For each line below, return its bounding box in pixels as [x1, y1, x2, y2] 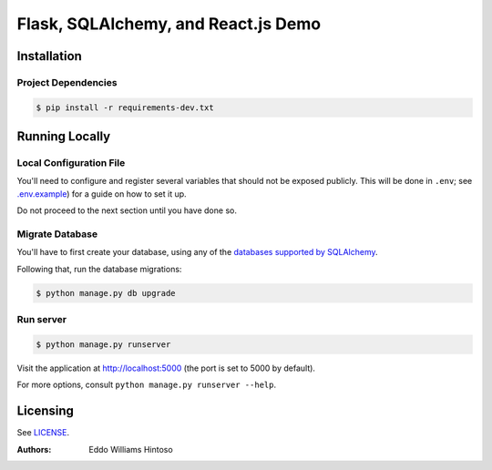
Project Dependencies [16, 76, 118, 88]
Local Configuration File [16, 157, 126, 169]
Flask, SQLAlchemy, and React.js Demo [16, 14, 322, 34]
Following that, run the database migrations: [16, 263, 182, 274]
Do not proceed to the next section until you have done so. [16, 205, 237, 216]
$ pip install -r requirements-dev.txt [36, 102, 214, 113]
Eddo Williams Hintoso [88, 444, 173, 455]
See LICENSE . [16, 427, 70, 438]
